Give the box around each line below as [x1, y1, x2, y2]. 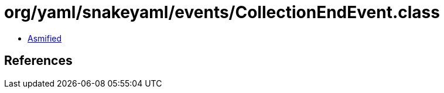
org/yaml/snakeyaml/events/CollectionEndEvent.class [4, 2, 440, 22]
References [4, 53, 73, 68]
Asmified [28, 33, 62, 43]
